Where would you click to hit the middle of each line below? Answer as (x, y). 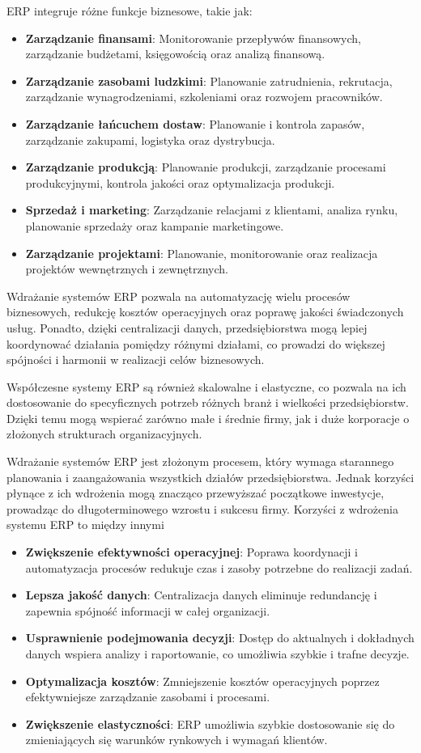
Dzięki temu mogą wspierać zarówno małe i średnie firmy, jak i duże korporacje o (208, 418)
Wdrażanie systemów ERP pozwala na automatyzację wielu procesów (179, 296)
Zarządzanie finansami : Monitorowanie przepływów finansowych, (193, 38)
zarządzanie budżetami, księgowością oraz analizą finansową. (175, 54)
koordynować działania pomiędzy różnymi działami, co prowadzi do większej (196, 343)
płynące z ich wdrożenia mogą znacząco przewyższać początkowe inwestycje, (196, 493)
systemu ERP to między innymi (85, 525)
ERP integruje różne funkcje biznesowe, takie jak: (130, 11)
